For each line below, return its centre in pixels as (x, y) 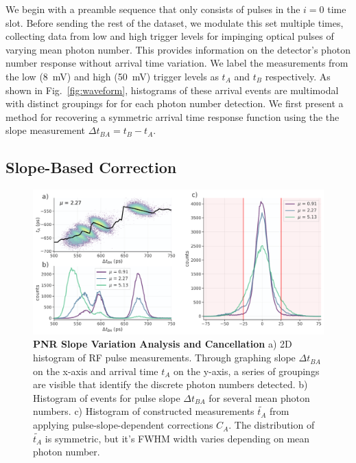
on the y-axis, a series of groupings (247, 371)
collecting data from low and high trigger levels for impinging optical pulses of (170, 36)
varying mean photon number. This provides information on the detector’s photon (178, 49)
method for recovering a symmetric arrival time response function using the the (173, 116)
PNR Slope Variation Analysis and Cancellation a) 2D (163, 344)
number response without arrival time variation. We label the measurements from (177, 63)
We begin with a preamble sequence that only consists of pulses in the (153, 9)
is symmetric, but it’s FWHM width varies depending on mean (177, 438)
